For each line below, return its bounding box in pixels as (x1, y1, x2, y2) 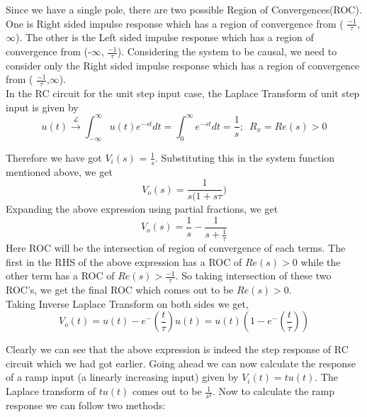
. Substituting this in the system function (154, 150, 335, 165)
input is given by (6, 99, 79, 114)
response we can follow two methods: (6, 398, 166, 413)
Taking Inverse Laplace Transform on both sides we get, (6, 296, 249, 311)
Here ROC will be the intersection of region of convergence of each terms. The (6, 240, 346, 255)
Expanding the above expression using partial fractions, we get (6, 201, 278, 216)
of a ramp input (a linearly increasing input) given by (6, 369, 239, 384)
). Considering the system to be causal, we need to (117, 44, 337, 59)
